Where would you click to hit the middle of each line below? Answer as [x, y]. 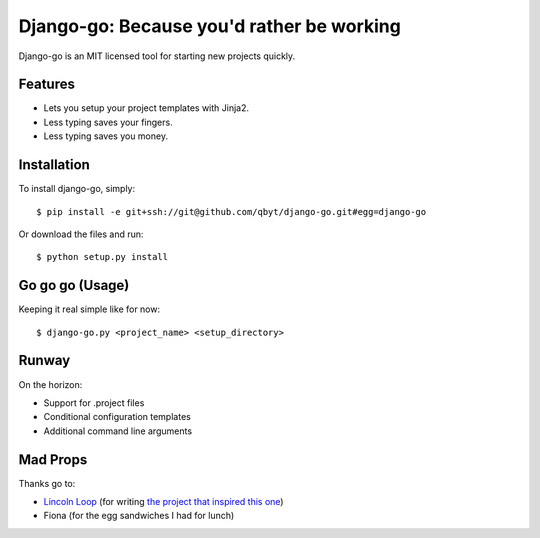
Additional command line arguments [118, 431]
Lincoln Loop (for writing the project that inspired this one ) [163, 501]
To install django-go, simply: [76, 189]
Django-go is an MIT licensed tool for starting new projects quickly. [157, 56]
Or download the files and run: [81, 234]
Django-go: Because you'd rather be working [210, 26]
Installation [54, 165]
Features [46, 84]
